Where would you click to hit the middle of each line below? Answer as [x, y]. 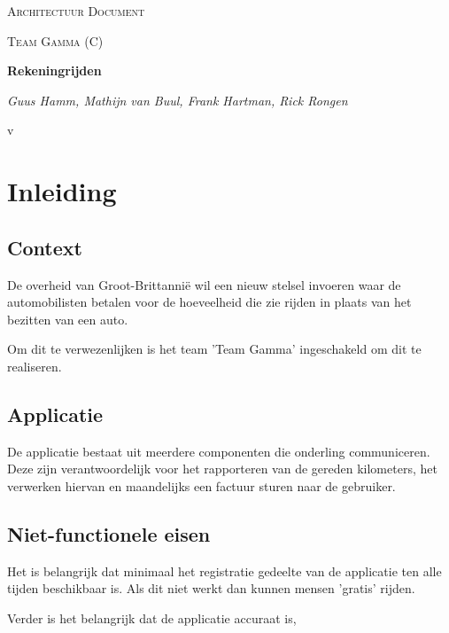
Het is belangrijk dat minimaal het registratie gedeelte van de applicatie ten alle [224, 570]
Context [45, 247]
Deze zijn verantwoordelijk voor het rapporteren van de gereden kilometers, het [222, 469]
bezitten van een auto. [68, 319]
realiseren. [35, 366]
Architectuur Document [76, 11]
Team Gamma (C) [55, 40]
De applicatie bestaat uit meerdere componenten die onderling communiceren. [219, 451]
